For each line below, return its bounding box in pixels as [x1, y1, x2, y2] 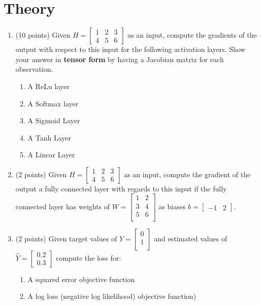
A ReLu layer [27, 80, 70, 91]
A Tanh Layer [27, 132, 71, 143]
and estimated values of [154, 233, 227, 243]
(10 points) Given [15, 30, 71, 40]
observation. [15, 64, 53, 74]
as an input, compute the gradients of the [127, 30, 257, 40]
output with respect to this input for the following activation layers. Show [15, 44, 246, 54]
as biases [158, 201, 186, 212]
